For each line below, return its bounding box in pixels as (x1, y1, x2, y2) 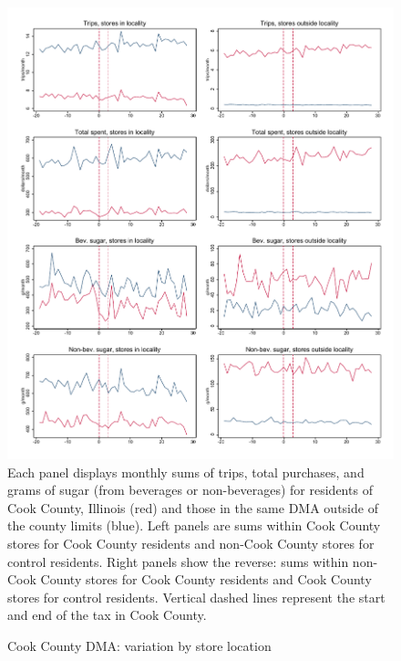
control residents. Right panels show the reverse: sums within (7, 551, 349, 571)
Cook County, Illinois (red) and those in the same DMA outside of (7, 498, 378, 517)
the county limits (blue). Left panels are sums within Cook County (7, 516, 381, 535)
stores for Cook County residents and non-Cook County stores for (7, 534, 375, 553)
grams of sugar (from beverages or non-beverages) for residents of (7, 480, 373, 499)
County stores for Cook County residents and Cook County (40, 570, 372, 589)
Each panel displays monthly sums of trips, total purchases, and (7, 462, 365, 481)
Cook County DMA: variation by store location (7, 636, 272, 655)
